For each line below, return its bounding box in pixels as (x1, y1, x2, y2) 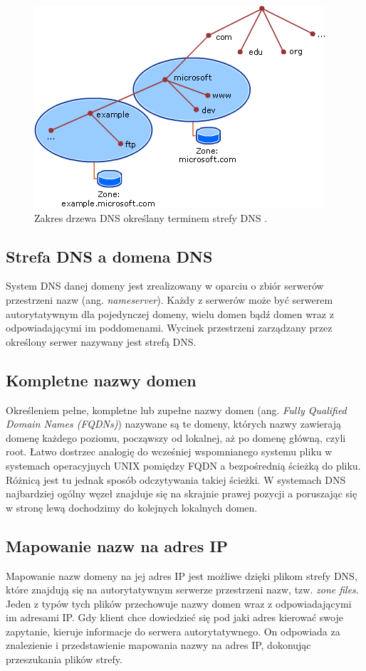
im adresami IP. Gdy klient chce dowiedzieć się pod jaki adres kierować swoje (6, 610, 343, 625)
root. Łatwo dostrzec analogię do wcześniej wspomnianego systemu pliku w (6, 444, 333, 459)
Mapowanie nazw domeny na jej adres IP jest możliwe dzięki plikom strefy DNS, (6, 568, 357, 583)
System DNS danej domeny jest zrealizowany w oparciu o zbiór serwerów (6, 278, 324, 293)
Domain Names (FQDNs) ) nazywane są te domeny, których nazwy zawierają (6, 416, 341, 431)
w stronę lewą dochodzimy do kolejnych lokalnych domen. (6, 500, 258, 514)
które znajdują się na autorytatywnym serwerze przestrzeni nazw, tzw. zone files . (6, 582, 359, 597)
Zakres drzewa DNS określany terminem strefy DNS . (34, 210, 268, 225)
